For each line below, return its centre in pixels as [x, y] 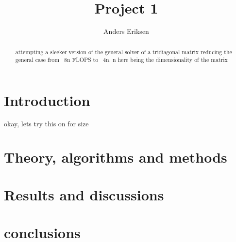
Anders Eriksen [126, 31]
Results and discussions [84, 194]
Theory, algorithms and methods [116, 157]
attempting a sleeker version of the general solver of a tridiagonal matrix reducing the [124, 52]
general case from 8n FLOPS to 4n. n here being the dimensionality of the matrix [121, 60]
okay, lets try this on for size [46, 123]
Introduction [47, 100]
